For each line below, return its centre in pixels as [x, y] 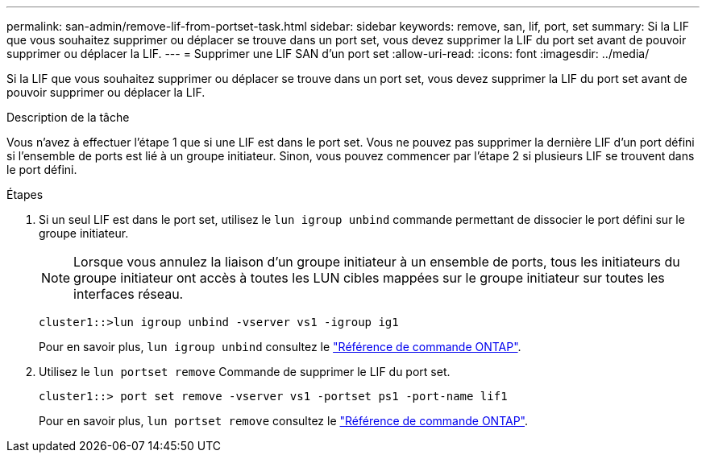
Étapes [25, 194]
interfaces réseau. [129, 294]
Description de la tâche [68, 117]
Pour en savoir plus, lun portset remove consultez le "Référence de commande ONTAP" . [284, 421]
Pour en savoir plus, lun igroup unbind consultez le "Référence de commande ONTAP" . [280, 347]
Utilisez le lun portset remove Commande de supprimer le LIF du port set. [245, 372]
